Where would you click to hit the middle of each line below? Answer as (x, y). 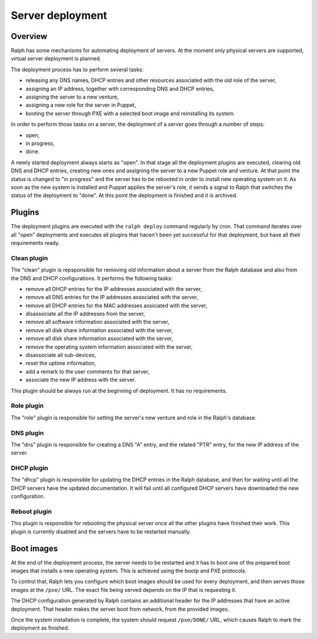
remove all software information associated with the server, (97, 322)
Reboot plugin (32, 512)
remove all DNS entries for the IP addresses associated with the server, (112, 297)
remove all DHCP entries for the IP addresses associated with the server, (114, 289)
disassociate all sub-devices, (61, 355)
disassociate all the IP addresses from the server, (85, 314)
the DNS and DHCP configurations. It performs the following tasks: (92, 278)
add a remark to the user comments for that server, (87, 371)
